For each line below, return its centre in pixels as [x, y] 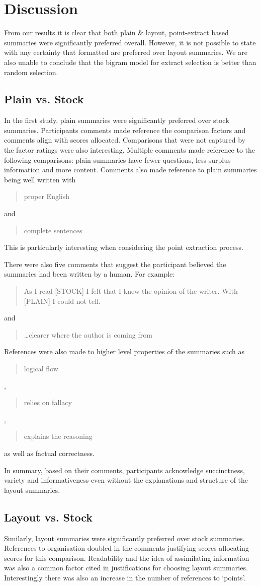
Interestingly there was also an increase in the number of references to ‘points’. [125, 577]
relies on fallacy [48, 402]
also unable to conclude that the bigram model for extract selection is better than [130, 62]
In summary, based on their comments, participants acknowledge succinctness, [124, 470]
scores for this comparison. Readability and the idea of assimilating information [127, 558]
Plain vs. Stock [44, 99]
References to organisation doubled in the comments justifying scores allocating [126, 548]
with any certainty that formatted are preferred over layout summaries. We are [126, 52]
